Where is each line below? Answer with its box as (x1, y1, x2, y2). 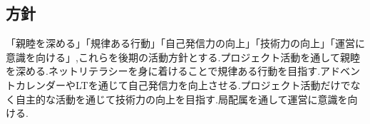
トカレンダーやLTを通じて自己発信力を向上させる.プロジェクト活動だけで (6, 77, 351, 92)
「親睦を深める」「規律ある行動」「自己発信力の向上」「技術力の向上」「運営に (6, 36, 365, 51)
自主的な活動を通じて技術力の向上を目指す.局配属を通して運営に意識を (15, 91, 348, 106)
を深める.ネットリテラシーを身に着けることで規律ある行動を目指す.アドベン (6, 63, 361, 78)
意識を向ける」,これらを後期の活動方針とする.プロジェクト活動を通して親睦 (6, 49, 360, 64)
